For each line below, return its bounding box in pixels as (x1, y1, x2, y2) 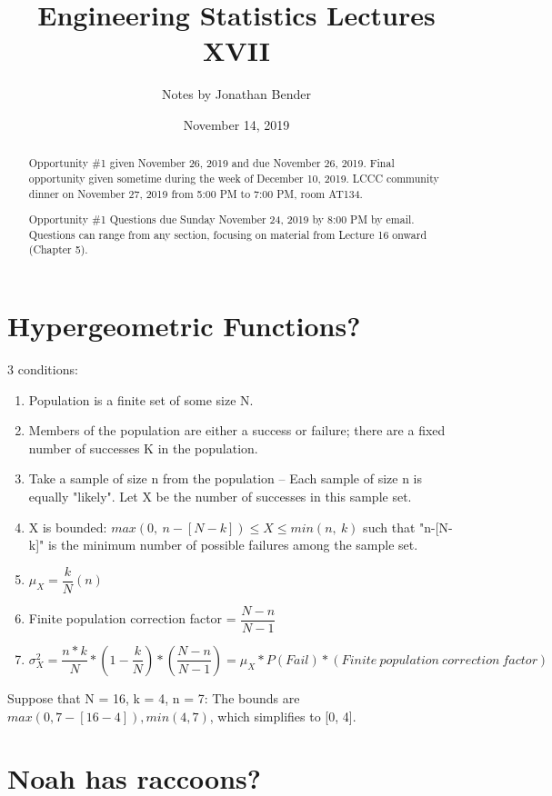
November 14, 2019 (183, 114, 290, 134)
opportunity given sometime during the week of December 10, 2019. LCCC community (28, 170, 439, 185)
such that (363, 517, 416, 536)
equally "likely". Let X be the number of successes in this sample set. (28, 487, 412, 506)
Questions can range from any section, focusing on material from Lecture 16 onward (28, 226, 427, 242)
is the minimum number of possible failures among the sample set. (47, 535, 418, 554)
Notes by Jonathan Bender (162, 85, 311, 104)
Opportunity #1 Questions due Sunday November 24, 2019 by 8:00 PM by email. (28, 212, 415, 227)
